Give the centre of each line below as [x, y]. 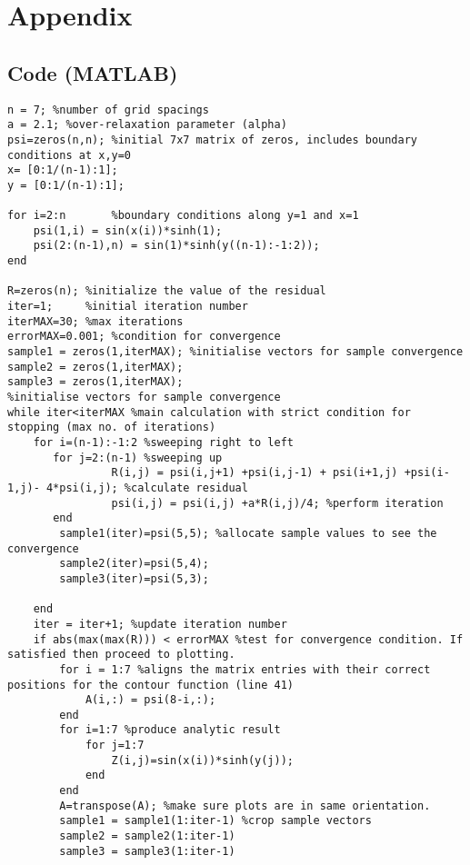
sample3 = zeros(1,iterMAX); [95, 382]
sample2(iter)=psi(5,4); [134, 564]
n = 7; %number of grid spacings [108, 109]
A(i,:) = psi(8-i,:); [150, 700]
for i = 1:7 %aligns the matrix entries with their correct [245, 669]
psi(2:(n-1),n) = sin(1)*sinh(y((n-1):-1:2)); [176, 246]
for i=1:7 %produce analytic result [170, 730]
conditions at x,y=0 [70, 155]
